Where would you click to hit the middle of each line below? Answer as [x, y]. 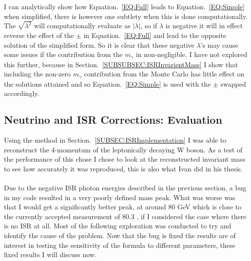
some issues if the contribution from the [63, 54]
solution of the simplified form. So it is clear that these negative [99, 45]
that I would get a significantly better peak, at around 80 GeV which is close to [123, 207]
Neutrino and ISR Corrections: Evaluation [113, 120]
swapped [233, 84]
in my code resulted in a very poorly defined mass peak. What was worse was [120, 197]
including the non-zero [37, 74]
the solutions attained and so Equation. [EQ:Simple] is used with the [107, 84]
